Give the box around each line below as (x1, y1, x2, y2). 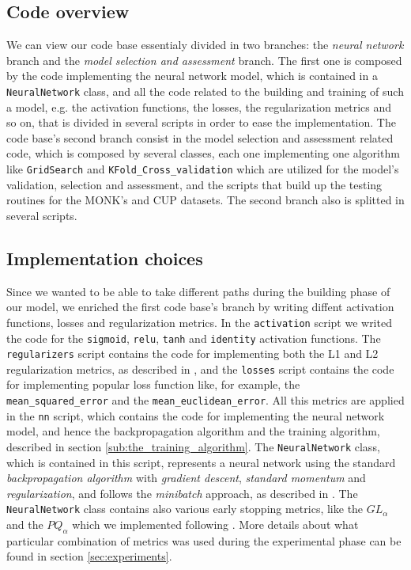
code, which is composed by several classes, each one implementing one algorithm (6, 145, 400, 161)
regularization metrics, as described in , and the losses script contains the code (6, 360, 394, 377)
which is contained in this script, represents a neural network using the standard (6, 454, 396, 470)
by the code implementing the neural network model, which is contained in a (6, 67, 378, 84)
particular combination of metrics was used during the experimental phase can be (6, 532, 402, 549)
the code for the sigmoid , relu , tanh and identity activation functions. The (6, 329, 381, 346)
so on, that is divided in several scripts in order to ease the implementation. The (6, 114, 396, 131)
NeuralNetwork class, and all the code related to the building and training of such (6, 82, 404, 99)
